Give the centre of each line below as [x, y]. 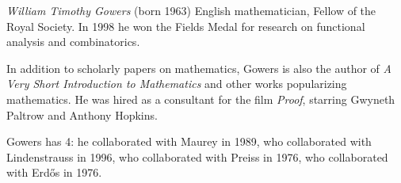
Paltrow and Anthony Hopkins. [82, 114]
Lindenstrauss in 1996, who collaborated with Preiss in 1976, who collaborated [197, 156]
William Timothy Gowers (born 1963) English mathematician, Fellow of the [191, 10]
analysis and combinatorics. [73, 42]
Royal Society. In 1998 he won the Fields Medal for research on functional [186, 26]
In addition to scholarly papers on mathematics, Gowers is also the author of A [199, 68]
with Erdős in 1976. [54, 172]
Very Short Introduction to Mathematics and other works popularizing [177, 84]
